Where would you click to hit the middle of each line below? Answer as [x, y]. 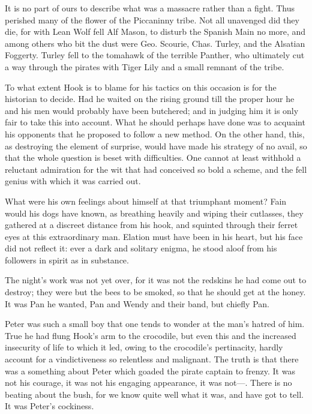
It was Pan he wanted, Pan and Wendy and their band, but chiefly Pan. [137, 303]
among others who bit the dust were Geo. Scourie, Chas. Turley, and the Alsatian [155, 43]
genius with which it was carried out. [73, 181]
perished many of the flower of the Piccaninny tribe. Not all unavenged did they [152, 19]
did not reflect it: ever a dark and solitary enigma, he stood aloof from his [141, 248]
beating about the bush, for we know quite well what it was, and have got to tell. [154, 394]
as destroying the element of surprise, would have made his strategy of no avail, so [156, 145]
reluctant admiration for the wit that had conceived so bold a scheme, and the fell [156, 169]
